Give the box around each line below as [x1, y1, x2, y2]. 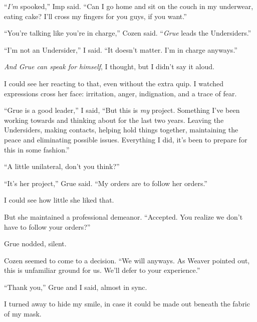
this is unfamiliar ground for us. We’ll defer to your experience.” [4, 265, 200, 275]
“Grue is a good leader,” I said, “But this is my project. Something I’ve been [4, 105, 240, 115]
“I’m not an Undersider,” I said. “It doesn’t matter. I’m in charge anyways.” [4, 44, 237, 55]
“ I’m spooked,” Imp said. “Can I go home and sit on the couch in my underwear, [4, 1, 253, 11]
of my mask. [4, 308, 42, 319]
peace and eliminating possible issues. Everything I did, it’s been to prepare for [4, 134, 247, 144]
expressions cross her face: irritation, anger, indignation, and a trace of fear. [4, 88, 237, 98]
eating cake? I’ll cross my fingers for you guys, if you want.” [4, 11, 187, 21]
